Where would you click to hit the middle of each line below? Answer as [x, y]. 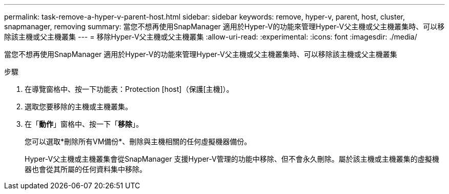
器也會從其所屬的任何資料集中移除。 [86, 169]
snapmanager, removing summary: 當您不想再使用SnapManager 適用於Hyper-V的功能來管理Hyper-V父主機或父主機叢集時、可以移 [224, 26]
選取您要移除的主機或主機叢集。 [78, 106]
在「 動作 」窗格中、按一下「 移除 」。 [84, 124]
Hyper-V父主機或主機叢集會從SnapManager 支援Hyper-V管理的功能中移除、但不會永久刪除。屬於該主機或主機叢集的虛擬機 [232, 159]
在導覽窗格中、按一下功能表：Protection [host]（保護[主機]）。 [129, 89]
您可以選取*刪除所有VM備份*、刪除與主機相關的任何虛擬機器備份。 [138, 141]
